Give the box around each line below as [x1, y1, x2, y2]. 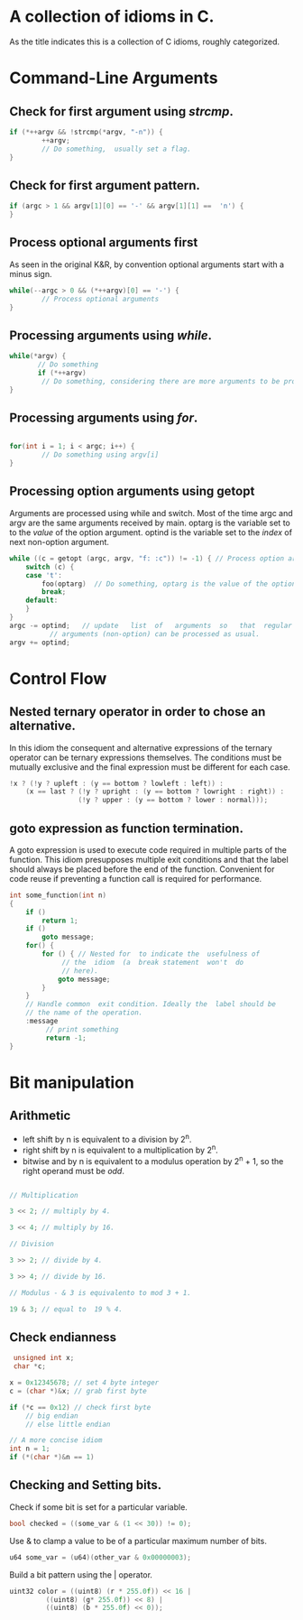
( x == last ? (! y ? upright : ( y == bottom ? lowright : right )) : [25, 787, 285, 796]
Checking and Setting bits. [9, 1477, 162, 1493]
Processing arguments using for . [9, 411, 198, 426]
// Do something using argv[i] [41, 450, 160, 459]
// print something [45, 1024, 119, 1034]
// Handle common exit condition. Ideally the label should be [25, 1000, 277, 1009]
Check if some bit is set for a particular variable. [9, 1501, 188, 1513]
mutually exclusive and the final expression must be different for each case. [9, 761, 290, 773]
